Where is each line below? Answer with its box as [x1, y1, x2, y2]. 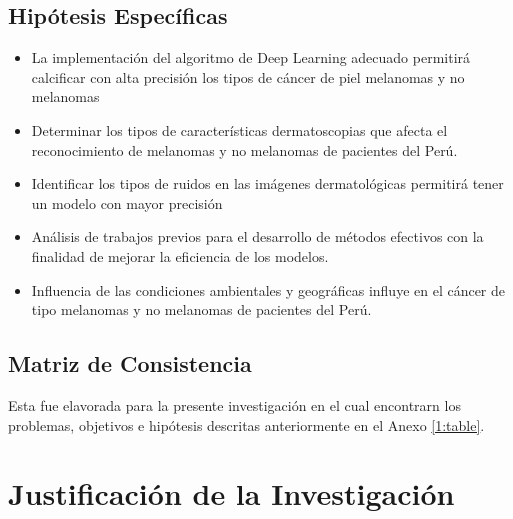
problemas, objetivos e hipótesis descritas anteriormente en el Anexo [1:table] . [8, 414, 485, 435]
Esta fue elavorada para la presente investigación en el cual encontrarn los [8, 394, 461, 415]
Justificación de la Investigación [8, 473, 455, 514]
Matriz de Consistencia [8, 348, 252, 379]
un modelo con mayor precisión [31, 192, 223, 213]
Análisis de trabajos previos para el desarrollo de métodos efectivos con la [31, 226, 484, 247]
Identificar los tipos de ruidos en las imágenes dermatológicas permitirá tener [31, 173, 504, 194]
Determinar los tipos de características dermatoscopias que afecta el [31, 119, 448, 140]
